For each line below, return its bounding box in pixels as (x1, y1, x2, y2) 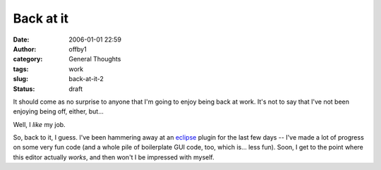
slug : (13, 75, 28, 83)
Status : (13, 85, 35, 93)
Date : (13, 35, 30, 44)
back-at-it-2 (68, 75, 104, 83)
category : (13, 55, 43, 63)
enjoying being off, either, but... (13, 107, 104, 116)
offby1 (68, 44, 87, 53)
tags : (13, 64, 29, 73)
